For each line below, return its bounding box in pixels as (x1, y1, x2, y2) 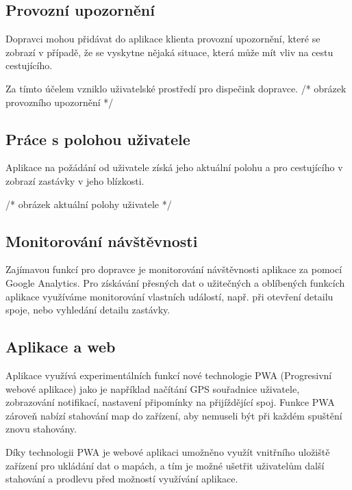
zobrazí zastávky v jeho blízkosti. (5, 173, 144, 188)
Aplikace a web (5, 336, 116, 357)
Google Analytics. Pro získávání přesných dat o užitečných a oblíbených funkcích (5, 275, 345, 289)
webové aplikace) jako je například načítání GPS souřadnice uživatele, (5, 381, 300, 396)
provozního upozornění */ (5, 94, 114, 109)
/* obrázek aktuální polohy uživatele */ (5, 196, 172, 211)
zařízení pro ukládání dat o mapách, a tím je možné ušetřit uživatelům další (5, 458, 325, 472)
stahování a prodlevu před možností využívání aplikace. (5, 472, 238, 486)
